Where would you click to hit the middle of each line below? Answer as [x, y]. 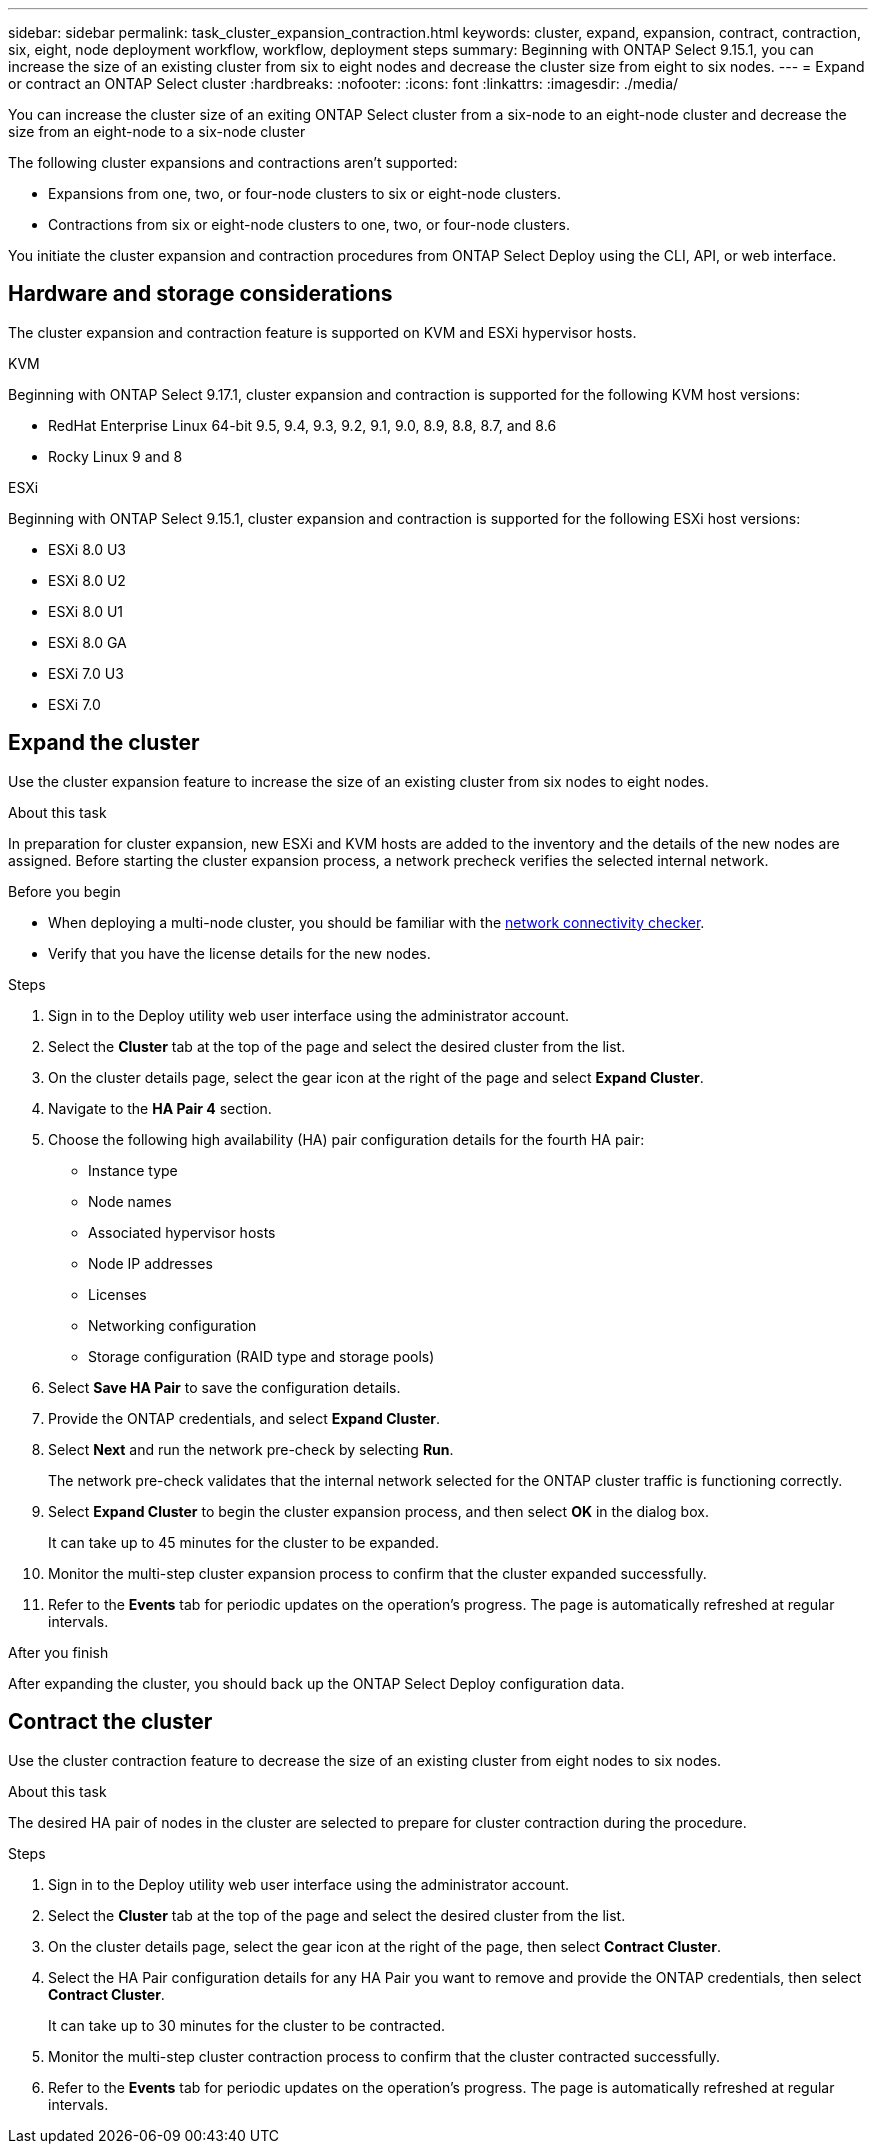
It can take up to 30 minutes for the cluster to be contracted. [247, 2025]
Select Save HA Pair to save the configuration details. [224, 1387]
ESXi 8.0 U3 [87, 549]
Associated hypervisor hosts [182, 1232]
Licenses [117, 1294]
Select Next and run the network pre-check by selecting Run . [251, 1449]
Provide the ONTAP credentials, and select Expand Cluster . [244, 1418]
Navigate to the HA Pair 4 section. [160, 1108]
